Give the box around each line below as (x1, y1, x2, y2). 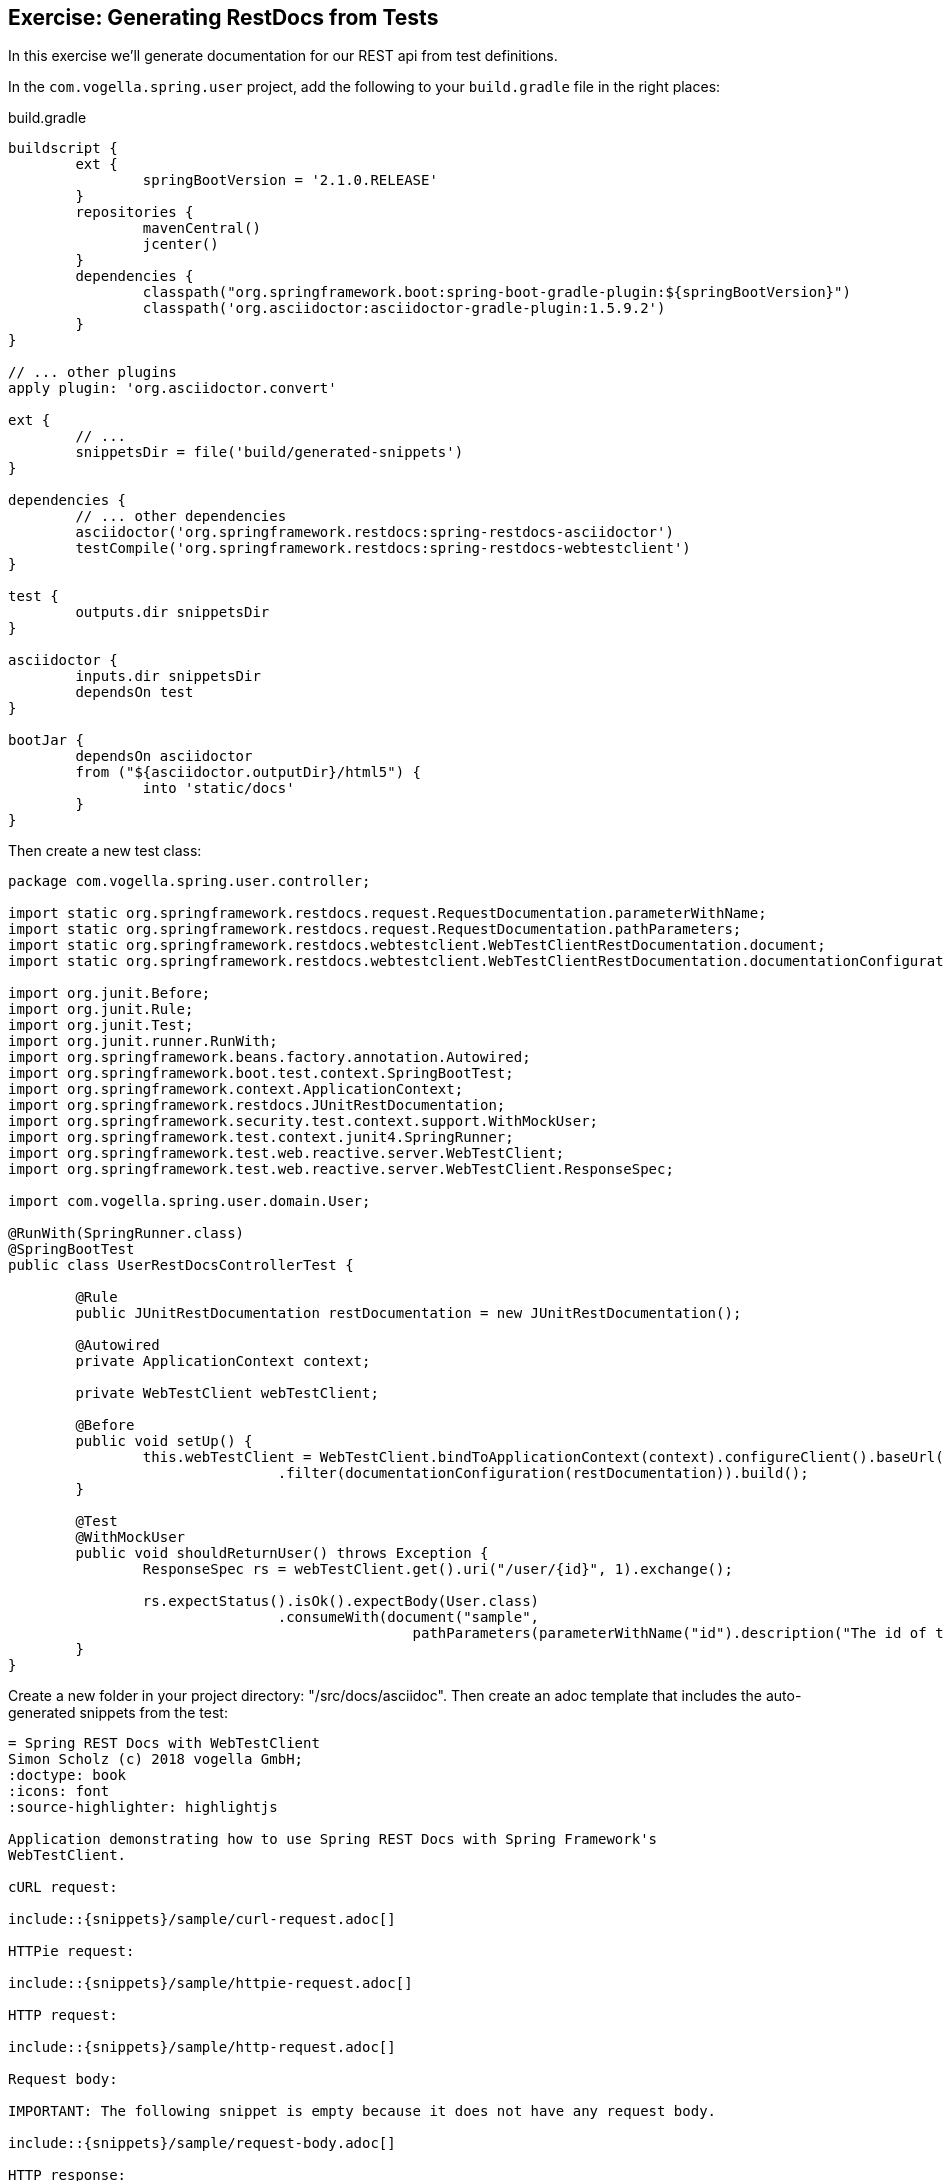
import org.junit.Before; (8, 985, 211, 1002)
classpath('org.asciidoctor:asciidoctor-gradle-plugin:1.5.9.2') (142, 300, 666, 317)
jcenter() (142, 236, 219, 253)
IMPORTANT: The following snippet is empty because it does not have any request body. (8, 2103, 717, 2120)
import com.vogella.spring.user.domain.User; (8, 1193, 371, 1210)
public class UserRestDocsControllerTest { (8, 1257, 354, 1274)
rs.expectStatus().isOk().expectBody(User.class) (142, 1593, 540, 1610)
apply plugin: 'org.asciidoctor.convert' (8, 380, 337, 397)
